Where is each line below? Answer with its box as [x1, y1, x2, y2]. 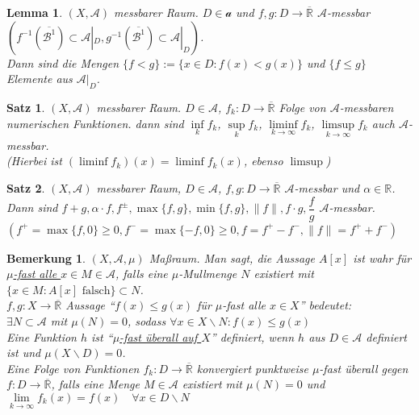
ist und [6, 344, 41, 361]
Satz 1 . [6, 98, 45, 115]
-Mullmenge [178, 265, 237, 282]
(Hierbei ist [6, 152, 62, 169]
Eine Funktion [6, 328, 77, 345]
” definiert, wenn [210, 328, 295, 345]
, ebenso [243, 152, 283, 169]
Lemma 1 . [6, 4, 63, 20]
